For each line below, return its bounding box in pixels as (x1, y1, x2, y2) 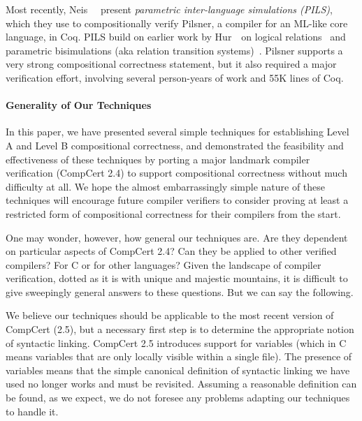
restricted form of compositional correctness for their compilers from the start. (6, 206, 341, 221)
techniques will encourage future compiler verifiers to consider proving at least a (6, 193, 349, 207)
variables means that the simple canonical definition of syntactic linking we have (6, 362, 350, 377)
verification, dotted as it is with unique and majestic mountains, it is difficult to (6, 271, 348, 286)
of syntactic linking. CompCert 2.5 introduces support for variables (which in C (6, 335, 347, 350)
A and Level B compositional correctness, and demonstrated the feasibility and (6, 138, 344, 152)
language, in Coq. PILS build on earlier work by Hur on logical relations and (6, 29, 346, 44)
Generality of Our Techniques (6, 98, 152, 112)
